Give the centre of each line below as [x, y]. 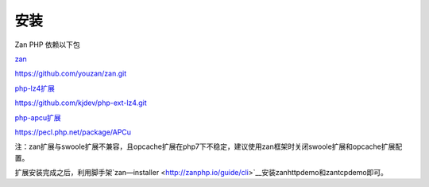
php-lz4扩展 [35, 88]
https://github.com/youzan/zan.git [71, 74]
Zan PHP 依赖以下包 [48, 45]
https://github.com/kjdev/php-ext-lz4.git [81, 103]
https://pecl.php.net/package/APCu [73, 132]
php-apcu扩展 [38, 117]
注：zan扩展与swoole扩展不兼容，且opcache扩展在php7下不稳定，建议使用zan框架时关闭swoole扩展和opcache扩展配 [209, 146]
